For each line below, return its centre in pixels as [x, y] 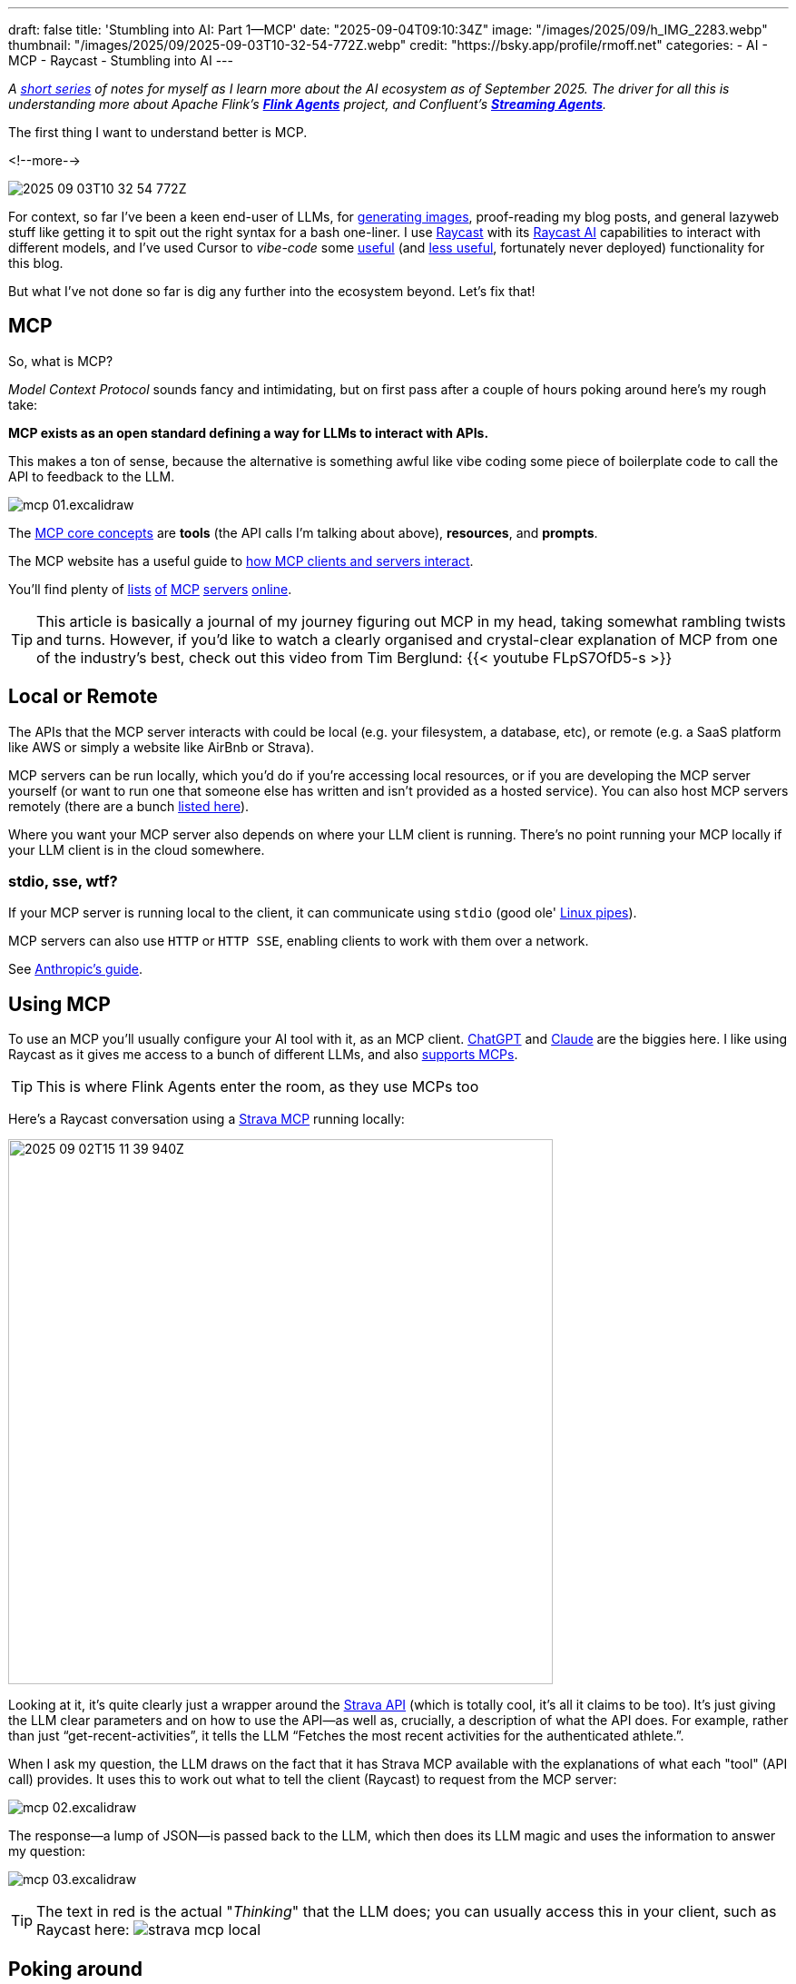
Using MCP [59, 1004]
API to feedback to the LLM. [92, 476]
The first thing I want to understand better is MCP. [158, 132]
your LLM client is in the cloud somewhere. [137, 849]
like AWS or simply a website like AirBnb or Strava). [162, 747]
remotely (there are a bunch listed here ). [129, 806]
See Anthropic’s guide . [76, 969]
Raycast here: [83, 1930]
